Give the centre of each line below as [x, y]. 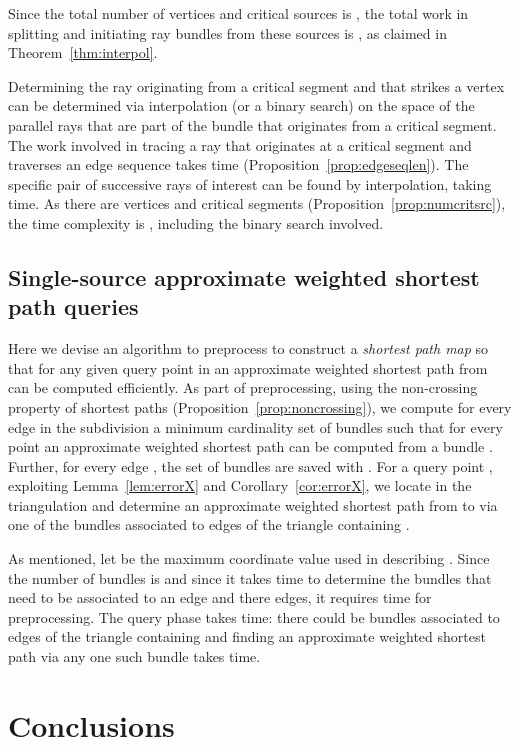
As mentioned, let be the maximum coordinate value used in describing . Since [249, 558]
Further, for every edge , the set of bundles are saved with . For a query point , [250, 465]
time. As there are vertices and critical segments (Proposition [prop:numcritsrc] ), [257, 203]
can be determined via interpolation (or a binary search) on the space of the [241, 105]
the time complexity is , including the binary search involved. [196, 222]
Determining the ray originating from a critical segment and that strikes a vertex [256, 85]
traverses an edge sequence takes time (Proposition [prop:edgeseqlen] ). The [238, 164]
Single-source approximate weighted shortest [244, 276]
